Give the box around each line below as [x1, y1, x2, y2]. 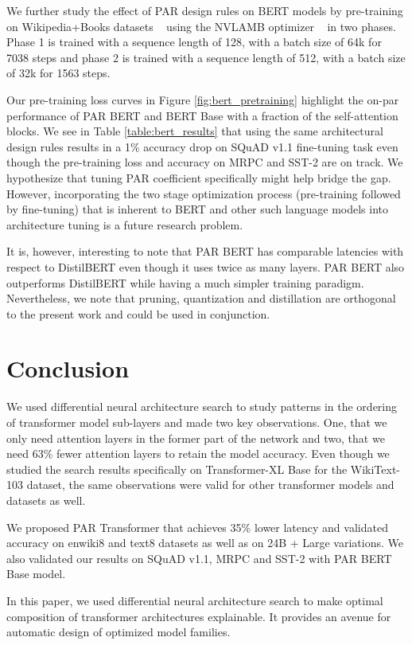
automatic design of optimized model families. [6, 623, 231, 640]
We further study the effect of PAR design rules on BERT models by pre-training [6, 2, 403, 18]
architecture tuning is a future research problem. [6, 216, 243, 233]
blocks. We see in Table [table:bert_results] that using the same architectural [6, 123, 383, 139]
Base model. [6, 565, 66, 582]
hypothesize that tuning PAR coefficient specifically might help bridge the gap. [6, 169, 391, 186]
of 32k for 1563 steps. [6, 64, 111, 81]
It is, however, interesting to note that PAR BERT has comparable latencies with [6, 243, 404, 260]
